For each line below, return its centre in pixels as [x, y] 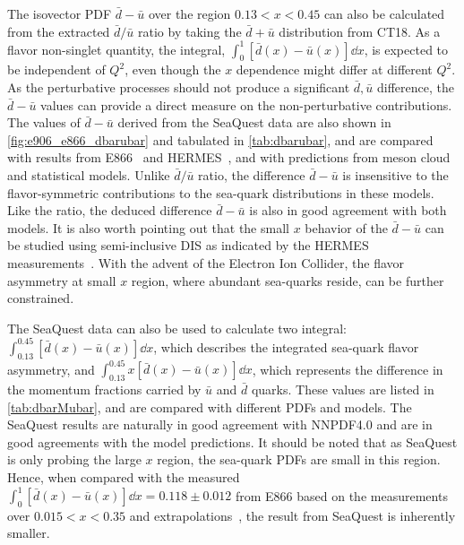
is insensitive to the [395, 175]
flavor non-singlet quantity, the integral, [116, 49]
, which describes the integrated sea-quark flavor [286, 346]
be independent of [56, 69]
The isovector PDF [60, 13]
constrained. [41, 298]
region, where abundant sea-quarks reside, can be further [288, 280]
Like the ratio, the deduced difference [110, 210]
